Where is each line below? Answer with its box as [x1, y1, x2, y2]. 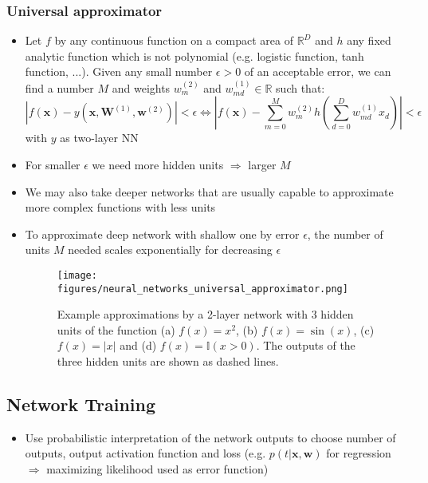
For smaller [25, 156, 80, 172]
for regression [326, 445, 391, 461]
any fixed [347, 32, 391, 49]
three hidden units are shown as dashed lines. [57, 353, 279, 370]
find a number [25, 79, 94, 96]
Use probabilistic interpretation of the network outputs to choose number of [25, 429, 396, 445]
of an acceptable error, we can [244, 63, 391, 80]
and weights [112, 79, 171, 96]
